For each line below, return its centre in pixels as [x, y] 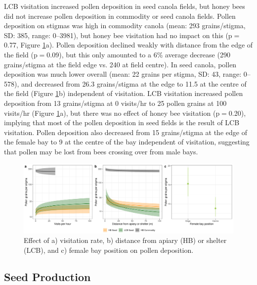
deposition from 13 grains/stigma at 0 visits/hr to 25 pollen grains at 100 [115, 103]
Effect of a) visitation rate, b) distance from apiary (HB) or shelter [125, 240]
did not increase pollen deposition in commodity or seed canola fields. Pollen [120, 16]
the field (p [21, 54]
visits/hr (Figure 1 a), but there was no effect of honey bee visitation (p [112, 113]
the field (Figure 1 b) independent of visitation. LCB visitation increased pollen [124, 93]
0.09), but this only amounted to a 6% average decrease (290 [138, 54]
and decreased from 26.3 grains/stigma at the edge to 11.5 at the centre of [134, 83]
